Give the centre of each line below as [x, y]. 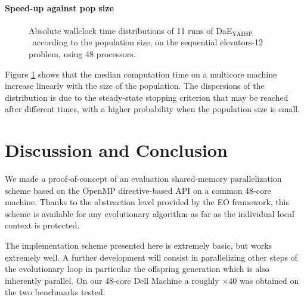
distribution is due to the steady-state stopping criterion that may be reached [147, 97]
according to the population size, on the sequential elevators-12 [148, 42]
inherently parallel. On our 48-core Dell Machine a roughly [112, 280]
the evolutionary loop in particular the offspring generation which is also [137, 269]
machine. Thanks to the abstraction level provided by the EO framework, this [147, 202]
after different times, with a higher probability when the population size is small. [153, 109]
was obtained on [269, 280]
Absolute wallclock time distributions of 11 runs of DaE [131, 30]
